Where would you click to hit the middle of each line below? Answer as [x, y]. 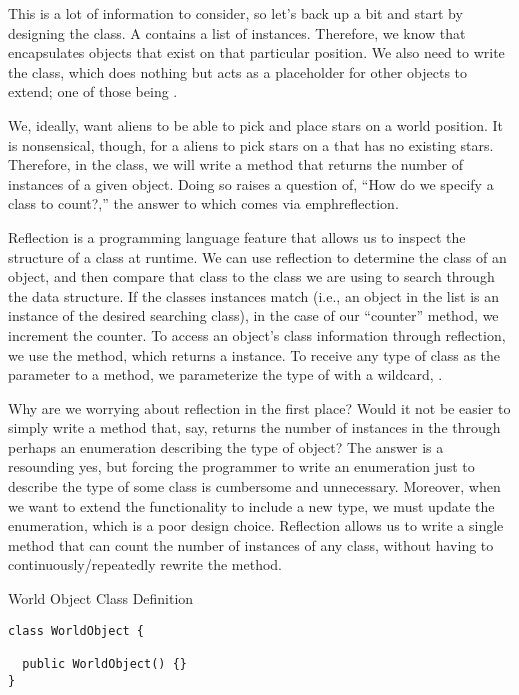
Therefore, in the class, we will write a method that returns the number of [236, 164]
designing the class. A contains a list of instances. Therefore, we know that [237, 32]
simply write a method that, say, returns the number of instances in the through [254, 427]
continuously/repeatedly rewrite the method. [145, 564]
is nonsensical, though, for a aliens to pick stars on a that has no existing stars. [251, 144]
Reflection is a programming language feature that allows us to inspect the [237, 236]
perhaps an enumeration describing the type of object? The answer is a [226, 446]
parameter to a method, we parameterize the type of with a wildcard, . [225, 374]
